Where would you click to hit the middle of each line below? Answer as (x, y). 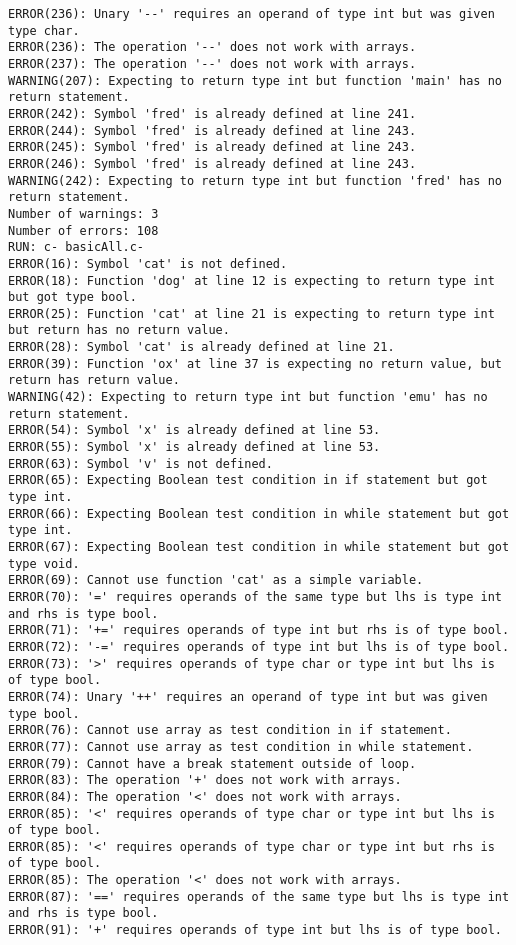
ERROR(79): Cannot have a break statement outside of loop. (212, 763)
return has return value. (94, 380)
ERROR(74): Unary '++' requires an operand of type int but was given (248, 696)
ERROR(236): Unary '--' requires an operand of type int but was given (251, 14)
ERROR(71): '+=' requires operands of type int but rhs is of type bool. (259, 630)
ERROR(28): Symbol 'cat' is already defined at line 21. (201, 347)
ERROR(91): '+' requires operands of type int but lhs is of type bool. (255, 930)
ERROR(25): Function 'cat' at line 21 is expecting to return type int (251, 313)
